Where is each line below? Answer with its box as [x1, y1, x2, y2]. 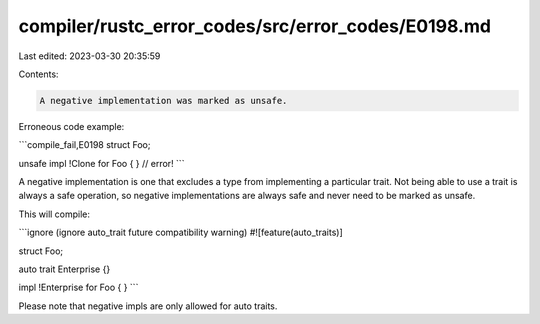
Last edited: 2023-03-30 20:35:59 [18, 50, 161, 62]
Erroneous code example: [18, 120, 125, 132]
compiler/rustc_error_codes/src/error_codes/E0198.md [18, 15, 492, 37]
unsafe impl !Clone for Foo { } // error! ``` [18, 157, 185, 169]
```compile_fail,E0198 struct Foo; [18, 139, 151, 151]
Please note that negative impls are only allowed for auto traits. [18, 300, 278, 312]
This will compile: [18, 208, 90, 220]
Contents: [18, 68, 59, 80]
